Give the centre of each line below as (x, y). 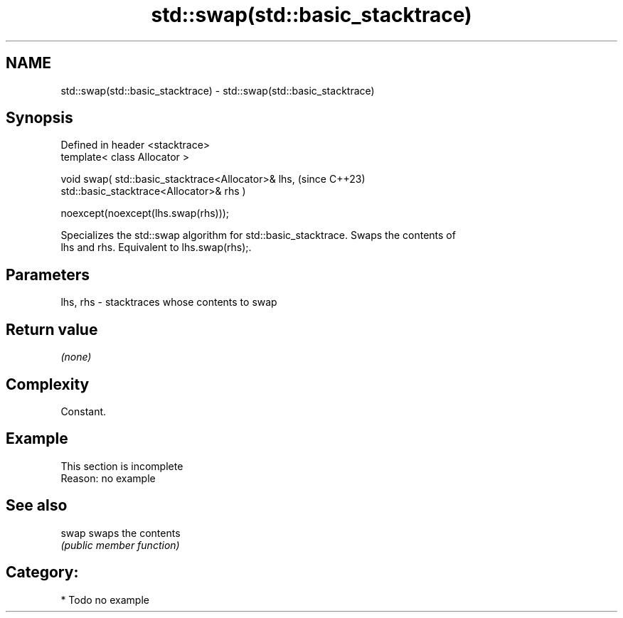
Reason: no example (108, 478)
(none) (76, 357)
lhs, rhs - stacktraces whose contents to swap (169, 302)
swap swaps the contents (121, 533)
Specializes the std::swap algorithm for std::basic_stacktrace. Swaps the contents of (258, 235)
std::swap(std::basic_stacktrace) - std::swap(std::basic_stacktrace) (218, 90)
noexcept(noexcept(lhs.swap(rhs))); (145, 213)
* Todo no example (105, 600)
